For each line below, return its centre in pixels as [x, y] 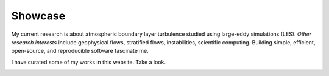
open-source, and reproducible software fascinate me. [80, 51]
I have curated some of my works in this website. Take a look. [88, 62]
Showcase [38, 16]
